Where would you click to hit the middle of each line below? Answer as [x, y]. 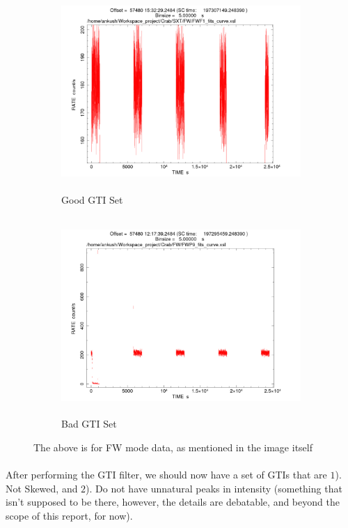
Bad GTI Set [89, 424]
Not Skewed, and [42, 488]
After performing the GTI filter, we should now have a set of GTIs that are [166, 475]
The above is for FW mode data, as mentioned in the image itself [173, 447]
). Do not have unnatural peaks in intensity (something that [214, 488]
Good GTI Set [92, 199]
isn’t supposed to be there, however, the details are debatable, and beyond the [173, 502]
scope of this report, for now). [69, 515]
